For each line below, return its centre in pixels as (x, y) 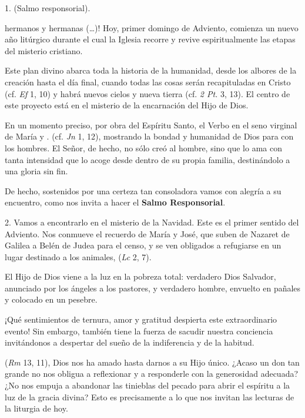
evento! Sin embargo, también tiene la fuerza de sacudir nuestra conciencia (139, 331)
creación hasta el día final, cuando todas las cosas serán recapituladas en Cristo (148, 82)
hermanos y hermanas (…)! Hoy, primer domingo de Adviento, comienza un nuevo (152, 27)
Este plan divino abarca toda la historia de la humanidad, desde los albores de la (151, 70)
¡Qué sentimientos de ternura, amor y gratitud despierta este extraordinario (141, 319)
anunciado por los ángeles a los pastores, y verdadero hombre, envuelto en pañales (153, 288)
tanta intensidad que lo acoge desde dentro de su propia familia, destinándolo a (148, 159)
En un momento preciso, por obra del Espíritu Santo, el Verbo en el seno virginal (151, 125)
